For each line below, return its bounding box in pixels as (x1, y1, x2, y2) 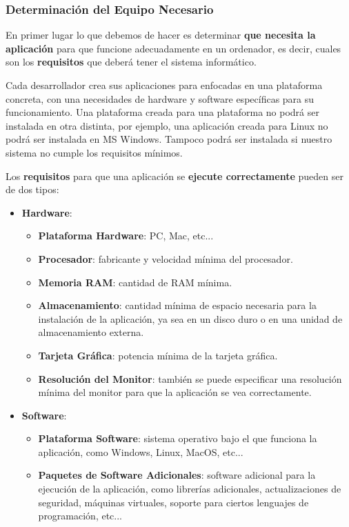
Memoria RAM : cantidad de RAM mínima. (38, 275, 232, 289)
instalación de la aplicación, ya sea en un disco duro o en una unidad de (38, 311, 343, 326)
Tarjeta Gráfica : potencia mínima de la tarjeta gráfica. (38, 348, 278, 362)
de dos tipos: (6, 182, 59, 197)
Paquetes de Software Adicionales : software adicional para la (38, 468, 316, 482)
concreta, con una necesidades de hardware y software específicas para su (6, 91, 315, 106)
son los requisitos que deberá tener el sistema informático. (6, 54, 257, 69)
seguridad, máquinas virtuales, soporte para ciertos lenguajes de (38, 495, 309, 509)
